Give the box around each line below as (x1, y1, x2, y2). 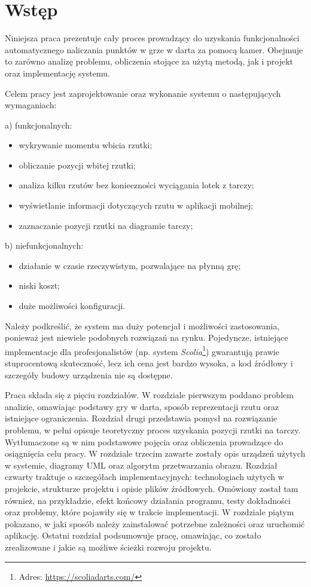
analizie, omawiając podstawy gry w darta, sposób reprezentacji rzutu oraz (5, 400, 279, 412)
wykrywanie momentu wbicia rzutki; (19, 139, 153, 151)
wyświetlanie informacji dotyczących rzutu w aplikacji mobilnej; (19, 199, 254, 212)
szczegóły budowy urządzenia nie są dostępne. (5, 368, 173, 381)
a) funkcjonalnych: (5, 118, 72, 131)
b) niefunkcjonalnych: (5, 239, 84, 252)
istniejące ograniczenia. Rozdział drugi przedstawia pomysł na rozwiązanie (5, 412, 278, 424)
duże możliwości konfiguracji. (19, 299, 126, 312)
